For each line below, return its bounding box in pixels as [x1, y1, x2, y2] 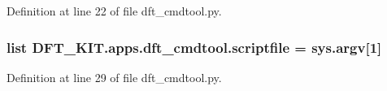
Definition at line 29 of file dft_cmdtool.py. [7, 68, 222, 85]
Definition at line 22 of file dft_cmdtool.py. [7, 2, 222, 19]
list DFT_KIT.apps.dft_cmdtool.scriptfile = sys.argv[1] [7, 37, 382, 57]
